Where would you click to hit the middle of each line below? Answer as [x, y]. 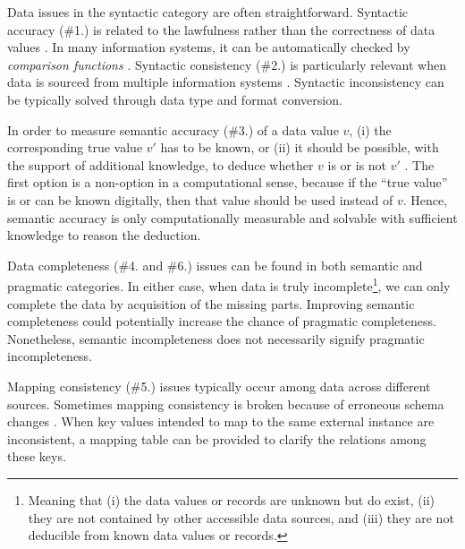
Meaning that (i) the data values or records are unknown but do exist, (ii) [232, 499]
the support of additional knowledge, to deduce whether [161, 164]
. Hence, [425, 199]
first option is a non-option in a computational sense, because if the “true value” [228, 182]
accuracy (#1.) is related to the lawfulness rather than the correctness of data [221, 29]
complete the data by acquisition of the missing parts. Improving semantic [211, 303]
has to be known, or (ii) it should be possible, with [300, 147]
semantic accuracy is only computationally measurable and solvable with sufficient [232, 217]
